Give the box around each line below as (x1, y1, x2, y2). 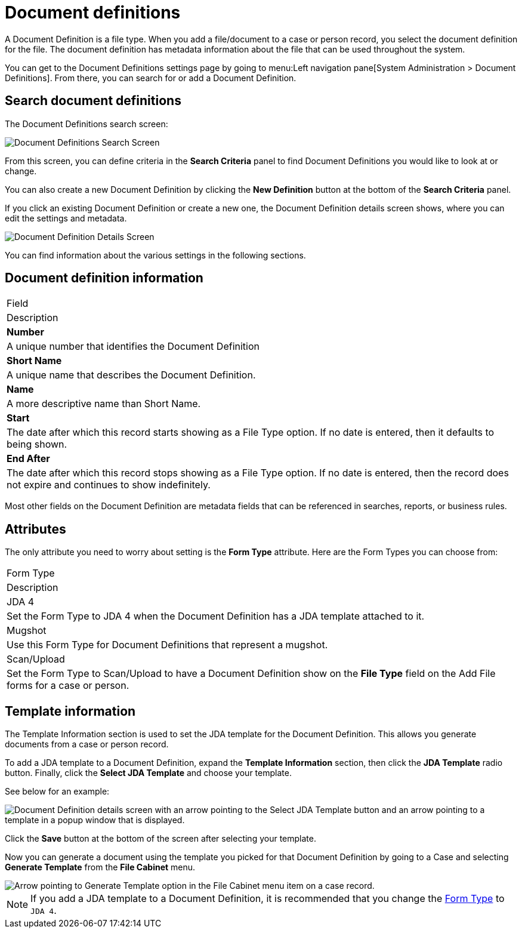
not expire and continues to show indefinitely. (7, 479, 211, 491)
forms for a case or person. (7, 679, 129, 692)
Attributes (5, 521, 66, 537)
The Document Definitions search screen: (5, 118, 168, 129)
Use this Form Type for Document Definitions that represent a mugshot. (7, 639, 328, 651)
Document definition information (5, 270, 203, 286)
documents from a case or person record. (5, 739, 169, 750)
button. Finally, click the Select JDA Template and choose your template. (5, 768, 292, 778)
